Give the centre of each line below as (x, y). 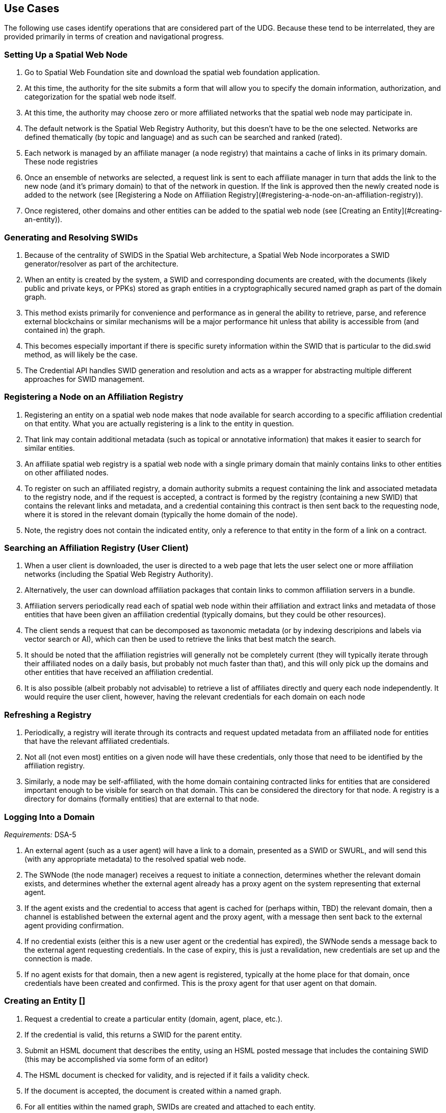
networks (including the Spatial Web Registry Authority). (119, 574)
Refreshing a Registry (48, 715)
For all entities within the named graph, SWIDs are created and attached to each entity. (170, 1106)
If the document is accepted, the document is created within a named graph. (153, 1091)
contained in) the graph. (65, 330)
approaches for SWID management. (85, 379)
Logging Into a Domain (49, 817)
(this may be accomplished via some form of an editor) (116, 1059)
